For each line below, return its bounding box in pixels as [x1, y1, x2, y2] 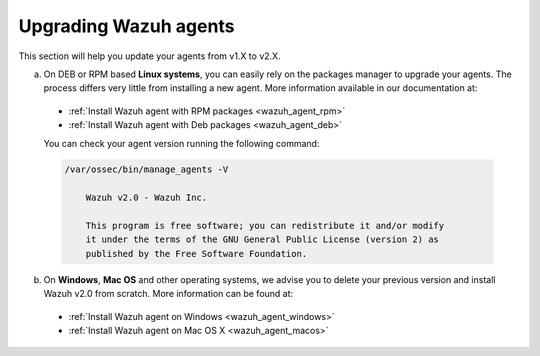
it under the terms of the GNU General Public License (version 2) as [85, 234, 440, 245]
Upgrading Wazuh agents [18, 15, 235, 37]
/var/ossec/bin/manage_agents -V [64, 164, 229, 175]
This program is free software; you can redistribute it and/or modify [85, 220, 445, 232]
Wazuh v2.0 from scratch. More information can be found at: [43, 288, 294, 300]
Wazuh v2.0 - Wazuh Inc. [85, 192, 208, 204]
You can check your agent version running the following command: [43, 137, 320, 149]
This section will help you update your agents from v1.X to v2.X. [18, 50, 281, 62]
